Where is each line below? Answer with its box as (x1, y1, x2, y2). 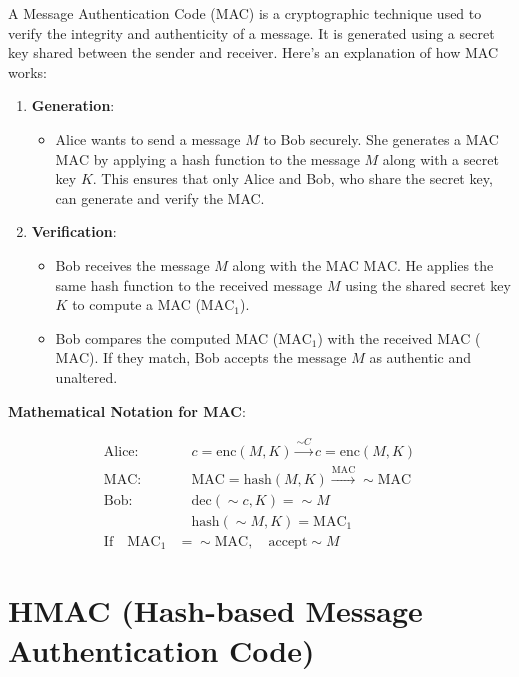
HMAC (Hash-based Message (8, 590, 423, 631)
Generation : (31, 95, 115, 116)
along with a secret (382, 148, 499, 169)
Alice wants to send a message (55, 128, 241, 149)
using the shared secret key (345, 274, 511, 295)
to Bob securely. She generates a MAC (263, 128, 499, 149)
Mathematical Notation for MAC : (8, 400, 246, 421)
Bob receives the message (55, 254, 210, 275)
